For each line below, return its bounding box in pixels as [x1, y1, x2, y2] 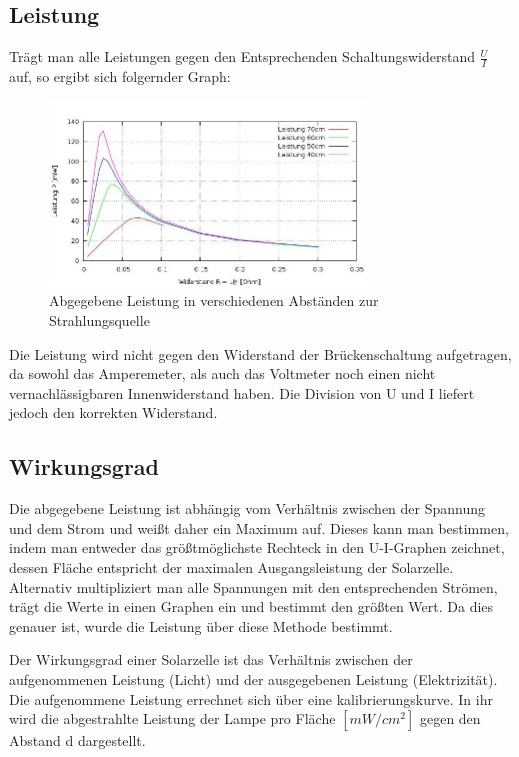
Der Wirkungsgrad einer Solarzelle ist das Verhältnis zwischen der [9, 649, 413, 670]
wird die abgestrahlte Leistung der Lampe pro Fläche [9, 708, 336, 729]
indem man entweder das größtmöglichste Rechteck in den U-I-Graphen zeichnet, [9, 537, 505, 558]
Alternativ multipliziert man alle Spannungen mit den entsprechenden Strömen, [9, 576, 498, 597]
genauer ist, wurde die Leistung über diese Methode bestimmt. [9, 615, 393, 636]
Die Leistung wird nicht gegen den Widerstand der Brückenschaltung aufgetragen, [9, 343, 512, 364]
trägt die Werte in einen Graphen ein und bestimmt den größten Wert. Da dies [9, 596, 494, 617]
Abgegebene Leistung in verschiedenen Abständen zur [49, 290, 379, 311]
